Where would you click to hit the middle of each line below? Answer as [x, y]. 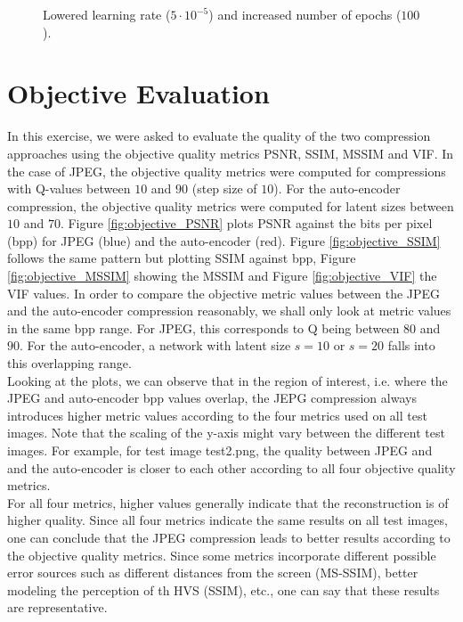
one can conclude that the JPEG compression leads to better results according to [229, 537]
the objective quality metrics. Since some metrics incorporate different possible [222, 555]
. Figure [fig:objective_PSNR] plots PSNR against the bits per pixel [246, 223]
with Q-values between [69, 188]
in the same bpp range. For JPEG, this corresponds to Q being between [203, 327]
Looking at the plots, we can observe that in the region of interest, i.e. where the [227, 380]
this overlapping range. [69, 363]
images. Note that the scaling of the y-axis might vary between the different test [226, 433]
